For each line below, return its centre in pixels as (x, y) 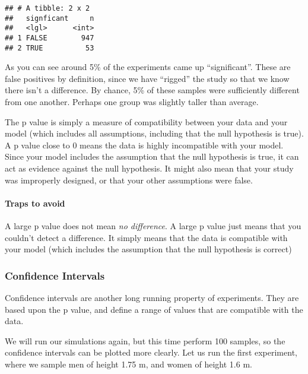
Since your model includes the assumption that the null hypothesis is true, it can (152, 156)
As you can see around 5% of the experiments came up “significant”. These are (148, 67)
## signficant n (50, 18)
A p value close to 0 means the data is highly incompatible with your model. (144, 145)
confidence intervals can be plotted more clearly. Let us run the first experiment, (151, 352)
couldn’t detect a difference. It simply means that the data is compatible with (146, 237)
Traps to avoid (35, 203)
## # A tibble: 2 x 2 (47, 8)
